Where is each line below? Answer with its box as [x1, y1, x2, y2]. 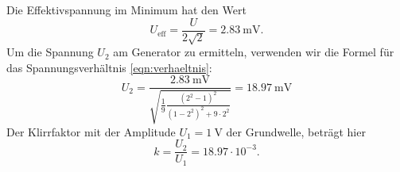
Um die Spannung [6, 44, 94, 60]
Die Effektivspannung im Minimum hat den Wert [6, 2, 247, 17]
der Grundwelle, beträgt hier [226, 123, 366, 140]
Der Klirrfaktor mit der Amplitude [6, 123, 176, 140]
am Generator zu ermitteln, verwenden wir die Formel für [113, 44, 394, 60]
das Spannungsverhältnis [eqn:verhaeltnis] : [6, 59, 212, 75]
